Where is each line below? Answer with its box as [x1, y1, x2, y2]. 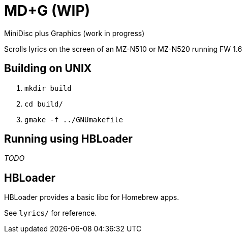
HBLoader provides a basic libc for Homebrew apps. [4, 193, 179, 202]
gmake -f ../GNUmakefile [24, 115, 123, 124]
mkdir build [24, 84, 72, 92]
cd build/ [24, 99, 63, 108]
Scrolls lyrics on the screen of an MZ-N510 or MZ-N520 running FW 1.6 [4, 44, 242, 53]
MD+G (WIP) [4, 2, 90, 19]
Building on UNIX [4, 62, 92, 75]
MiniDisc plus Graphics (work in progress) [4, 28, 145, 38]
